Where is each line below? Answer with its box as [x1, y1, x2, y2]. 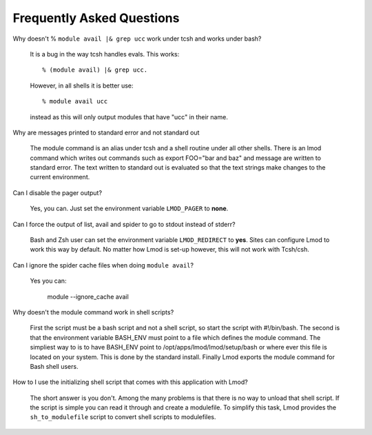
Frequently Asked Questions [12, 10, 180, 26]
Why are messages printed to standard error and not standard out [12, 128, 200, 136]
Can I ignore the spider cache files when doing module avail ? [12, 261, 194, 269]
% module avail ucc [42, 97, 108, 105]
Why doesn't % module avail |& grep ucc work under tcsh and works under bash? [12, 34, 262, 43]
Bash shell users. [30, 362, 79, 370]
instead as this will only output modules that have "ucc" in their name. [30, 112, 229, 121]
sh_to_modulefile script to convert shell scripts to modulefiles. [30, 413, 216, 421]
